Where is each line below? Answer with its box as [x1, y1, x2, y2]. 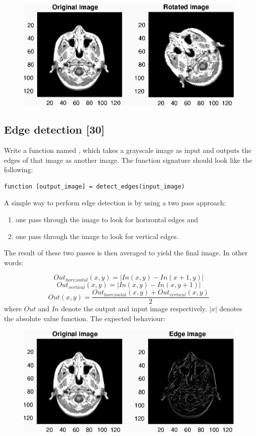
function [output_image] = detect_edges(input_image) [4, 183, 185, 190]
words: [4, 257, 24, 267]
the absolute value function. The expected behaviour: [4, 313, 165, 323]
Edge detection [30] [4, 122, 105, 137]
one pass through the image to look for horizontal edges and [15, 214, 199, 224]
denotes [219, 303, 243, 314]
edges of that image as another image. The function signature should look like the [4, 154, 253, 165]
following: [4, 164, 33, 175]
